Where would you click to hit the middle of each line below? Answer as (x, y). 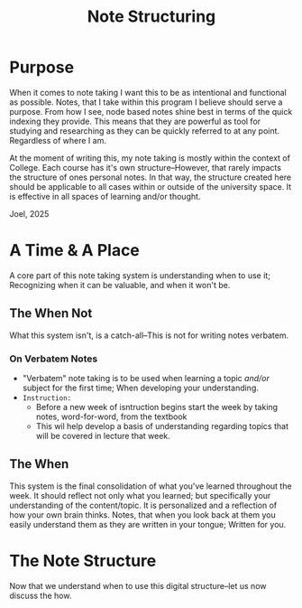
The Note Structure (83, 561)
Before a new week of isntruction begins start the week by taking (156, 407)
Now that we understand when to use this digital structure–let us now (138, 585)
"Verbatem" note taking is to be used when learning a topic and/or (146, 378)
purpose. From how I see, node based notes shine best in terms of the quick (151, 111)
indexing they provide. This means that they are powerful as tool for (135, 121)
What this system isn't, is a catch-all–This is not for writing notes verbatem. (149, 335)
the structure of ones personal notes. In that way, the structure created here (150, 177)
